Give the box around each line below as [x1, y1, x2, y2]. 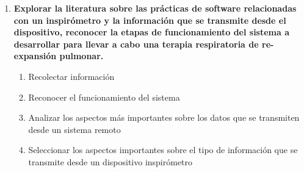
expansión [13, 49, 57, 62]
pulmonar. [59, 49, 104, 62]
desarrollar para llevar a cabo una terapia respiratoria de [13, 37, 259, 50]
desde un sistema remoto [28, 123, 121, 135]
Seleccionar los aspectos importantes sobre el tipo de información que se [28, 143, 298, 156]
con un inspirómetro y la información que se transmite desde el [13, 13, 286, 26]
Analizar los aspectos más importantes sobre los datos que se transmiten [28, 111, 300, 124]
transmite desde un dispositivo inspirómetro [28, 155, 193, 168]
